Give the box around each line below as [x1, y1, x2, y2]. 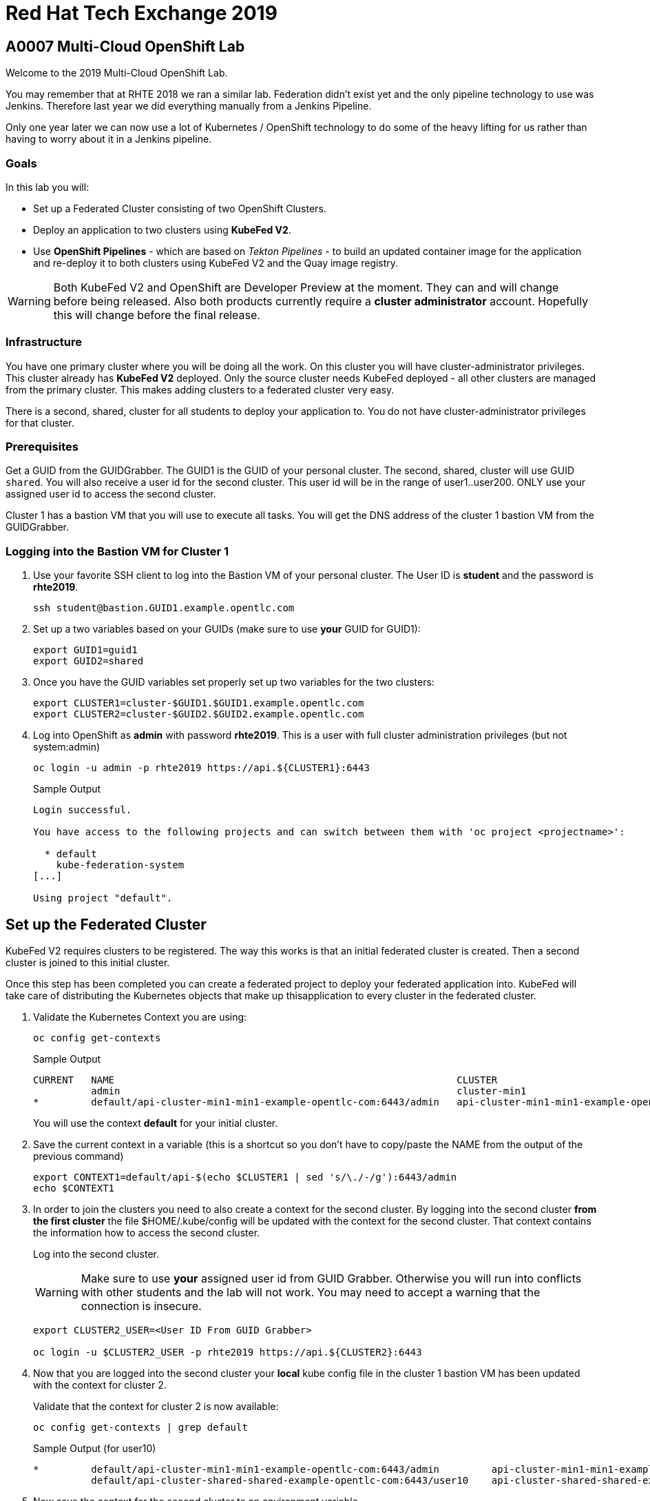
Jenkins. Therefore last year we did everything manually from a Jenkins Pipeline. [6, 100, 372, 112]
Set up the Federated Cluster [6, 915, 207, 933]
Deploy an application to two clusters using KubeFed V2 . [33, 223, 291, 236]
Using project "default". [33, 892, 173, 904]
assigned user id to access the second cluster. [6, 488, 216, 500]
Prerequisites [6, 440, 78, 454]
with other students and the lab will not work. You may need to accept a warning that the [81, 1285, 541, 1300]
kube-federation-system [56, 859, 185, 871]
